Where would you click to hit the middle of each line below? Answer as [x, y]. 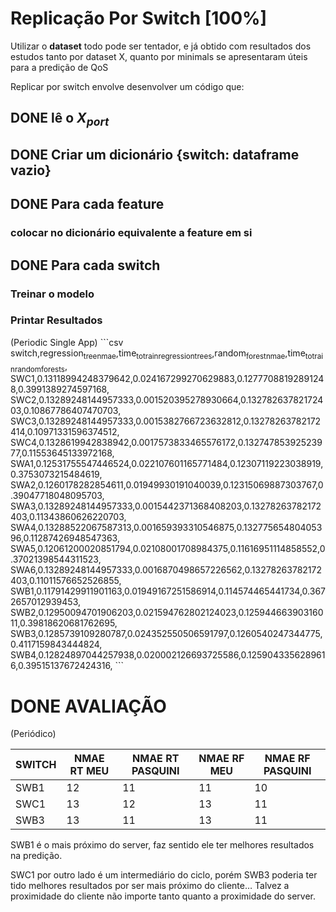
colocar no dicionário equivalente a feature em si [131, 233]
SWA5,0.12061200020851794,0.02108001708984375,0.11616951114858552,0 [168, 549]
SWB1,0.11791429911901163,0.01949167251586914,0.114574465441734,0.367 [168, 591]
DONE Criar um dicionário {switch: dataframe [155, 154]
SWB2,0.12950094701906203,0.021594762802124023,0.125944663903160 [167, 613]
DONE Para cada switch [85, 265]
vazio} [31, 170]
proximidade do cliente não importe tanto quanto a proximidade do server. [163, 896]
